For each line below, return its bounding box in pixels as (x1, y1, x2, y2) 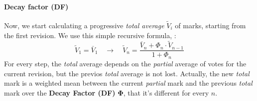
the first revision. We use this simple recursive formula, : (4, 30, 176, 40)
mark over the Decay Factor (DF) (4, 87, 116, 98)
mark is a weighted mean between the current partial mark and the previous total (4, 78, 253, 88)
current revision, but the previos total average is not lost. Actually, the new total (4, 68, 250, 78)
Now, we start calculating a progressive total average (4, 20, 164, 31)
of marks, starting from (175, 20, 246, 31)
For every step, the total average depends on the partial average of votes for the (4, 58, 247, 68)
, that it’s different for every (123, 87, 209, 98)
